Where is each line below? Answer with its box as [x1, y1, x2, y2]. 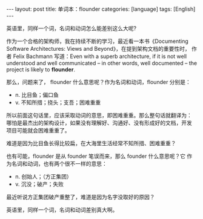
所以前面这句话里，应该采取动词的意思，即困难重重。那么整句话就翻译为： [6, 112, 192, 119]
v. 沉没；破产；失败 [15, 180, 64, 188]
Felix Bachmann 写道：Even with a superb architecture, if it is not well [13, 53, 187, 60]
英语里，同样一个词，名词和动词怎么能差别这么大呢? [6, 25, 137, 31]
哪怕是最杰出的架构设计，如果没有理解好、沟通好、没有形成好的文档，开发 [6, 119, 192, 126]
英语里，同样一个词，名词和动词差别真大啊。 [6, 206, 118, 213]
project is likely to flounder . [6, 66, 76, 73]
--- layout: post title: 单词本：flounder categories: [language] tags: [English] [6, 5, 196, 13]
